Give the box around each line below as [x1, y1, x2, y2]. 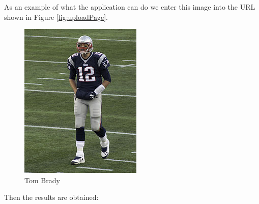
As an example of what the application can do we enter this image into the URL [4, 2, 255, 12]
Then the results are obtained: [4, 192, 99, 202]
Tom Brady [24, 174, 60, 185]
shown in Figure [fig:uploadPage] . [4, 11, 108, 22]
